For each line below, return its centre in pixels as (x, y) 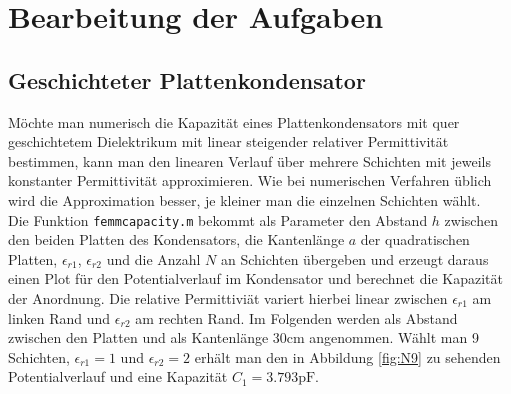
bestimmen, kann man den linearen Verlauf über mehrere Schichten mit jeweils (249, 160)
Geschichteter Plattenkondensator (187, 79)
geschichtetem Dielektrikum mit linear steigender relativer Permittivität (228, 141)
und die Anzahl (153, 258)
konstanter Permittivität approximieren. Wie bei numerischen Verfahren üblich (250, 180)
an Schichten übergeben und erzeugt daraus (355, 258)
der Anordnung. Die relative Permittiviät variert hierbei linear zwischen (228, 297)
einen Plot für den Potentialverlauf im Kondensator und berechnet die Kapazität (255, 278)
